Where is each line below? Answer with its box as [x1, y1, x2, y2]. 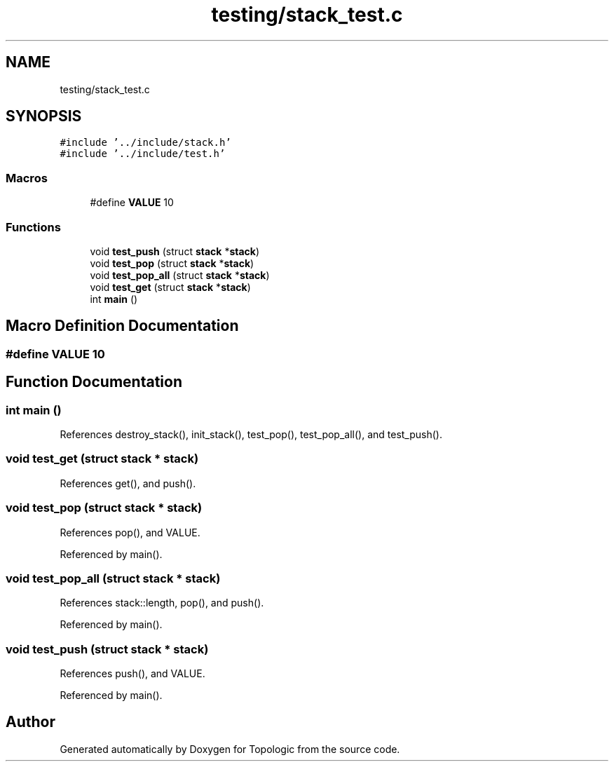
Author [6, 713, 55, 731]
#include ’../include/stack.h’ [60, 137, 231, 149]
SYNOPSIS [6, 107, 82, 125]
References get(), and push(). [60, 477, 196, 489]
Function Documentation [6, 373, 182, 391]
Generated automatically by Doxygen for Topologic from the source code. [60, 742, 400, 755]
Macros [6, 170, 48, 185]
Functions [6, 219, 61, 234]
